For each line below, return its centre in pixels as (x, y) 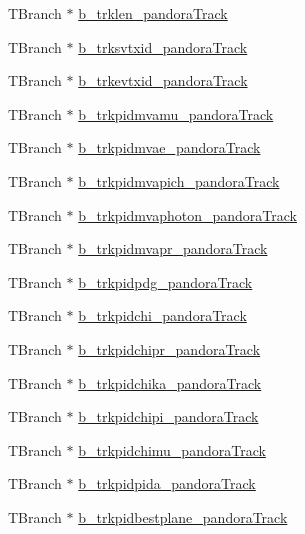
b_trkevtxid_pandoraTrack (163, 80)
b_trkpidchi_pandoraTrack (162, 315)
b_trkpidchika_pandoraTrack (170, 382)
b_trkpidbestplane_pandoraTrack (183, 516)
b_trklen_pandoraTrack (153, 13)
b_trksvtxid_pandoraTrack (163, 46)
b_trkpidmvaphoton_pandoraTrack (187, 214)
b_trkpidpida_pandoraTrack (167, 483)
